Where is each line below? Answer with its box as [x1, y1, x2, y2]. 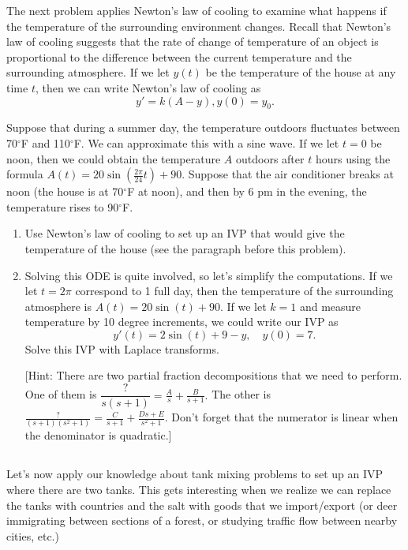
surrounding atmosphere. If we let [6, 64, 170, 80]
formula [6, 166, 43, 182]
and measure [299, 297, 361, 314]
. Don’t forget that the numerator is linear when [164, 409, 399, 425]
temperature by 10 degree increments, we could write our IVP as [24, 313, 339, 330]
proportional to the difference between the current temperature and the [6, 48, 352, 65]
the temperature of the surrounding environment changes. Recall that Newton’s [6, 17, 391, 34]
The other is [211, 386, 271, 402]
